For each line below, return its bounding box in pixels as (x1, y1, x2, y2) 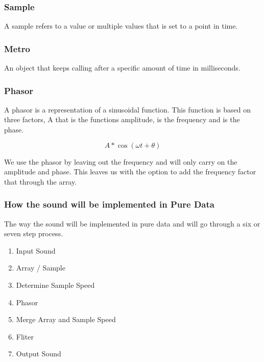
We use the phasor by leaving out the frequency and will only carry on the (4, 156, 237, 167)
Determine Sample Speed (16, 280, 95, 290)
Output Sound (16, 348, 61, 359)
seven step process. (4, 228, 63, 239)
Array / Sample (16, 262, 65, 273)
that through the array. (4, 176, 77, 187)
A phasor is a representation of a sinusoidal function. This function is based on (4, 104, 251, 115)
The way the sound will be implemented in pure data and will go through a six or (4, 218, 260, 229)
